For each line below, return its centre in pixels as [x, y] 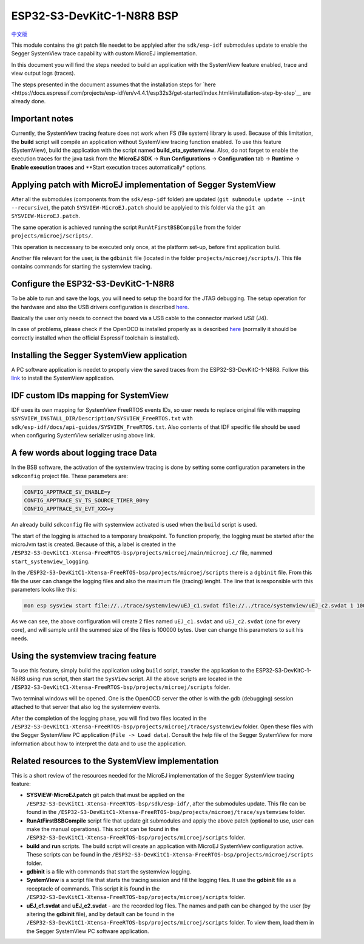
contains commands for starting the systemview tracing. [82, 267]
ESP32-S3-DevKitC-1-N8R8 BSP [95, 16]
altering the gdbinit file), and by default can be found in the [100, 914]
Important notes [42, 119]
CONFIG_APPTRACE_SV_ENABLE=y [67, 492]
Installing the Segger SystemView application [99, 355]
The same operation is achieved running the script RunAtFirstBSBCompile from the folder [126, 227]
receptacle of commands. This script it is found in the [93, 888]
